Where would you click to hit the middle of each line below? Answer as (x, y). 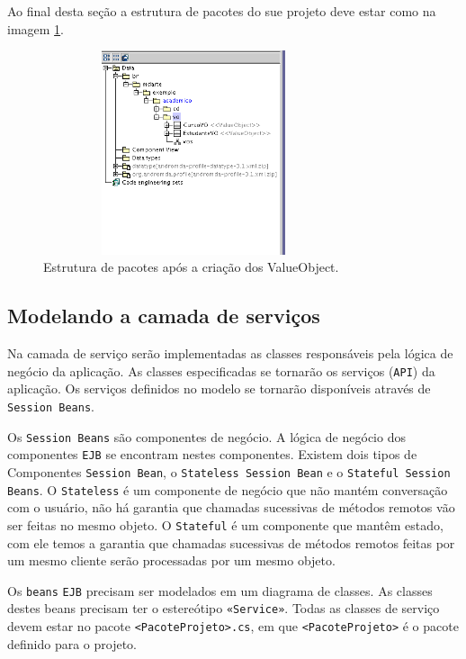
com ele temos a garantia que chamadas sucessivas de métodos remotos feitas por (231, 542)
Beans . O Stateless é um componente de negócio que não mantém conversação (228, 489)
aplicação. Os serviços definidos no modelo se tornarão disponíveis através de (219, 388)
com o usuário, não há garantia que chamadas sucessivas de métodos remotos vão (231, 507)
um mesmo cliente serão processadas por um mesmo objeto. (171, 560)
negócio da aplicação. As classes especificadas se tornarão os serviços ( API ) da (221, 370)
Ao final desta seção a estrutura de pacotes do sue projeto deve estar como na (222, 11)
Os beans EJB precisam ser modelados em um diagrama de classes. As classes (220, 590)
